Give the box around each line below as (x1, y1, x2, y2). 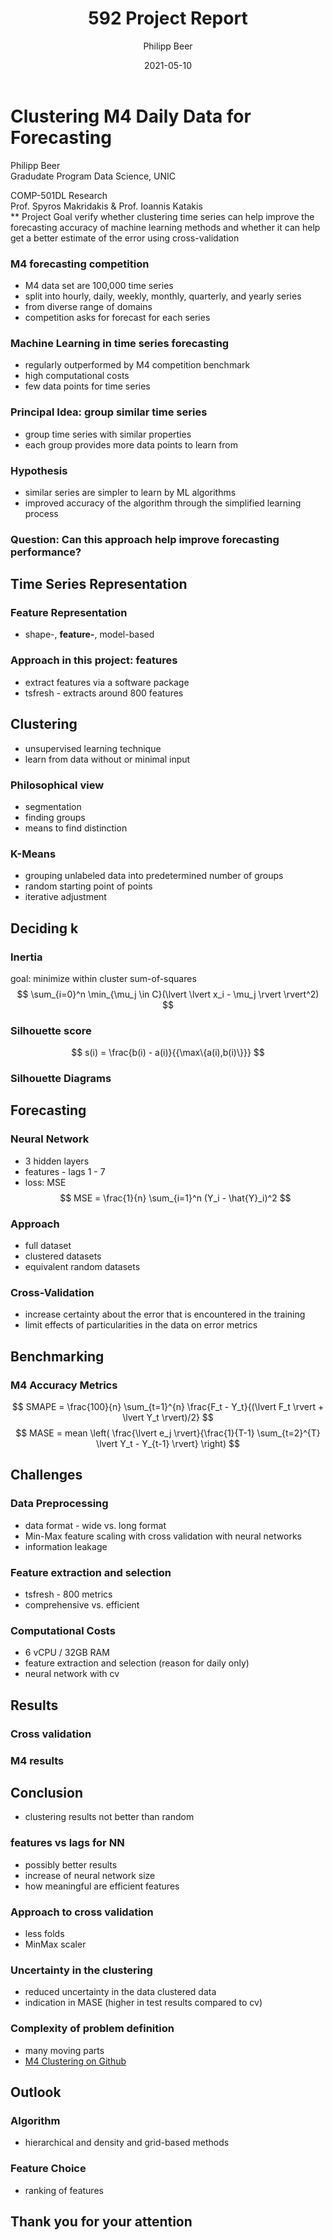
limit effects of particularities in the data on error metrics (24, 1319, 258, 1331)
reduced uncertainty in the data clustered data (24, 1986, 217, 1998)
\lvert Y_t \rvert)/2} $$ (122, 1412, 214, 1424)
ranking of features (24, 2184, 104, 2196)
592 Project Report (88, 7, 248, 30)
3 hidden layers (24, 1155, 90, 1167)
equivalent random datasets (24, 1261, 141, 1273)
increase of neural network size (24, 1869, 156, 1881)
